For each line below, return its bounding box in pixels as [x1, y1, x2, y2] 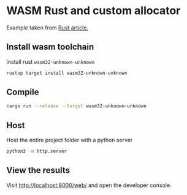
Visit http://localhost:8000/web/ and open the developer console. [6, 182, 172, 189]
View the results [6, 165, 71, 175]
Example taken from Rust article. [6, 24, 89, 31]
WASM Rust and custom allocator [6, 4, 181, 18]
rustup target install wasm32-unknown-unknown [6, 70, 128, 76]
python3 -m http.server [6, 148, 67, 155]
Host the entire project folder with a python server [6, 136, 133, 144]
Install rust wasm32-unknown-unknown [6, 58, 95, 65]
